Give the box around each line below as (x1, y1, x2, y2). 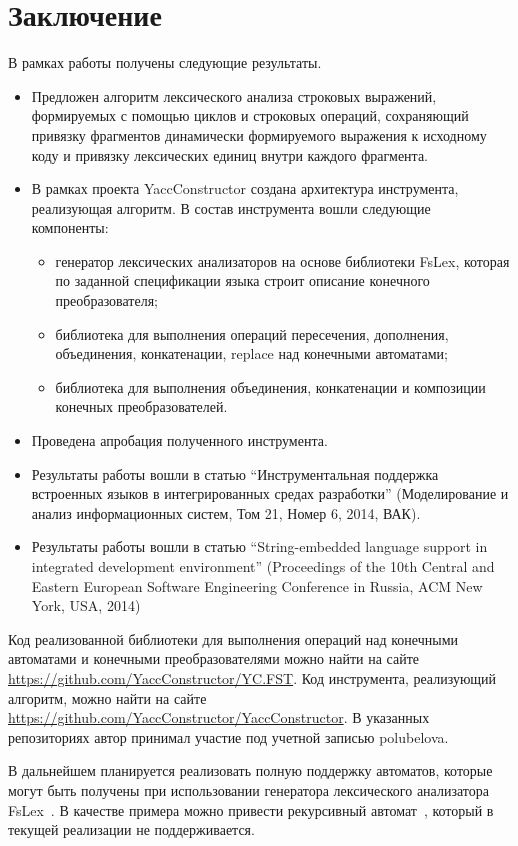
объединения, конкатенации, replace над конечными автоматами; (55, 343, 448, 364)
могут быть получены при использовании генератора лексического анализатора (8, 779, 489, 800)
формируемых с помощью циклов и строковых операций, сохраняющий (31, 105, 469, 126)
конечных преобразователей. (55, 396, 228, 417)
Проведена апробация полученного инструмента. (31, 430, 328, 451)
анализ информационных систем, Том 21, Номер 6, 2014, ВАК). (31, 502, 421, 523)
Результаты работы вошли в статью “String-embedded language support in (31, 536, 488, 557)
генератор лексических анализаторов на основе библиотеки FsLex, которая (55, 250, 510, 271)
